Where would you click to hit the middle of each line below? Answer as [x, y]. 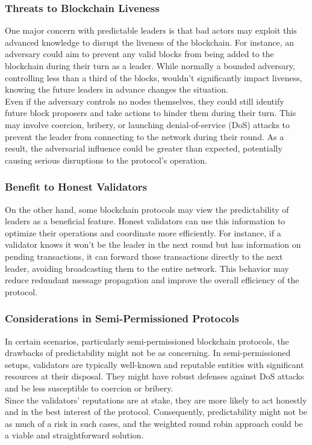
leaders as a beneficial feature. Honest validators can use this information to [145, 221]
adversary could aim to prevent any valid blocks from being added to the [139, 54]
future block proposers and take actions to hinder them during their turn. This [151, 113]
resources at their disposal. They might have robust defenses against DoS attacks [154, 376]
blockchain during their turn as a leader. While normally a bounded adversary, [150, 66]
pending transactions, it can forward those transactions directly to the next [144, 256]
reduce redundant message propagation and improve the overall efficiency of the [152, 280]
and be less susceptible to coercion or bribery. [89, 388]
